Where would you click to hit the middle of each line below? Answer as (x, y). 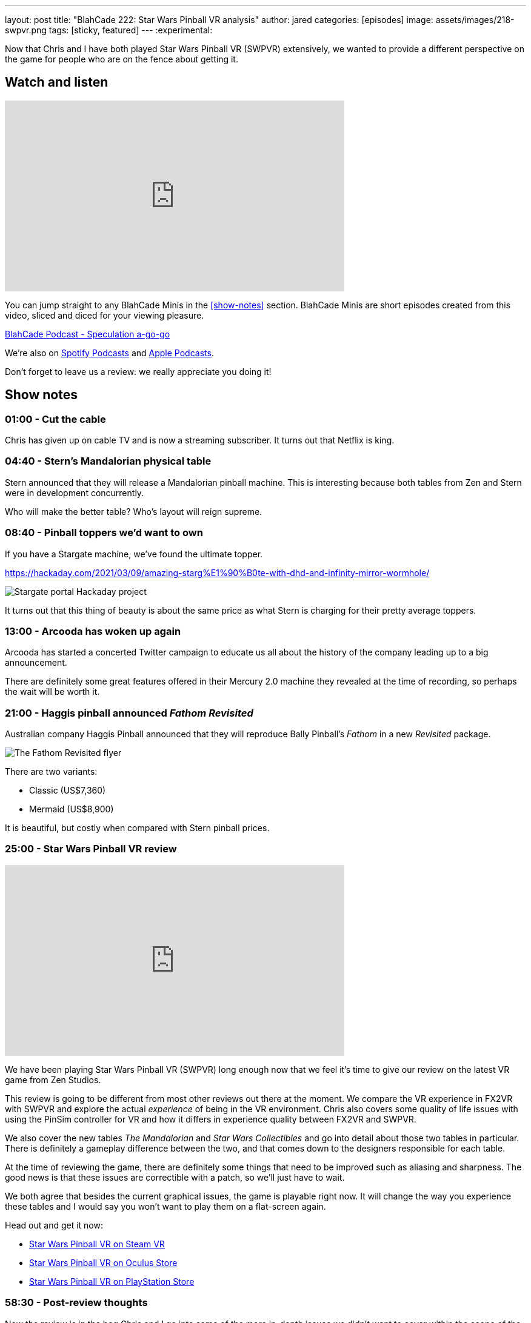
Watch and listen (57, 82)
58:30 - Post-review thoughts (76, 1303)
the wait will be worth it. (52, 692)
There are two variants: (51, 772)
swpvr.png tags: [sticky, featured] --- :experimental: (109, 30)
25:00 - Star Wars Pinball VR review (91, 849)
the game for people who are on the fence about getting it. (122, 59)
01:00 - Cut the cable (55, 419)
